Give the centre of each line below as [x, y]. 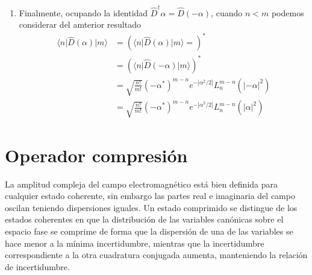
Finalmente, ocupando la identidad [83, 12]
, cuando [227, 12]
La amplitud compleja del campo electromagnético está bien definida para [142, 184]
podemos [288, 12]
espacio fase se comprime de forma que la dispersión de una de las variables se [149, 231]
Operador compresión [96, 155]
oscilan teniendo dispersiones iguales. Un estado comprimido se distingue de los [151, 207]
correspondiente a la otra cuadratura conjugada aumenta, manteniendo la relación [156, 255]
